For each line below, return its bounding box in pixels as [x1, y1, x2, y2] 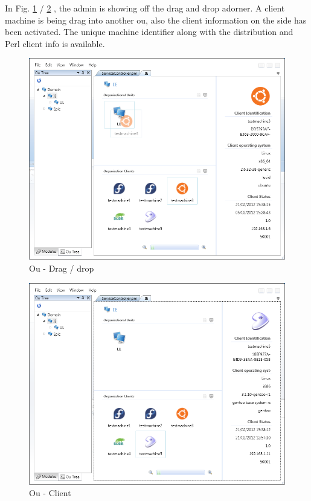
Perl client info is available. [5, 37, 105, 49]
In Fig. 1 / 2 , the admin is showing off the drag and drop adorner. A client [5, 2, 285, 14]
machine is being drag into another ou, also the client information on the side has [5, 13, 307, 26]
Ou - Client [29, 487, 71, 499]
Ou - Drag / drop [29, 262, 94, 275]
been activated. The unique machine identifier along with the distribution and [5, 25, 293, 38]
